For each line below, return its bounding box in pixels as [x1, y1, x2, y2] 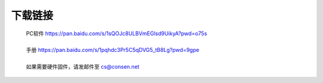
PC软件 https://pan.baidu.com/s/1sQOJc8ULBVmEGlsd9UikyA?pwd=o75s [26, 30, 208, 37]
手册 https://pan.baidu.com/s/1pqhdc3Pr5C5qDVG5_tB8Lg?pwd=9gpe [26, 47, 200, 54]
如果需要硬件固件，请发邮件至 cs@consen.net [26, 63, 140, 70]
